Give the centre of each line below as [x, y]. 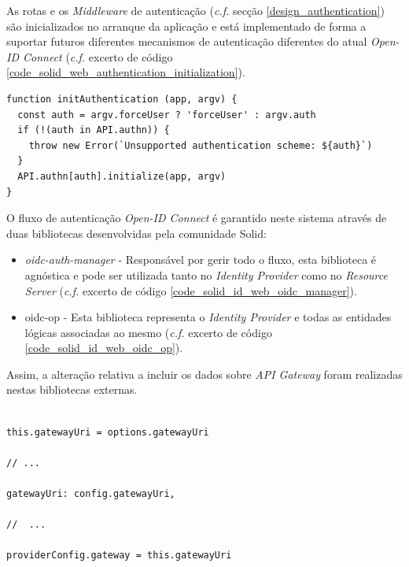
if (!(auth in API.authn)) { [94, 130]
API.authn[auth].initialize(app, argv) [122, 176]
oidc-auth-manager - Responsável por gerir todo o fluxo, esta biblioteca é [201, 259]
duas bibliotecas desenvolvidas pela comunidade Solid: [136, 233]
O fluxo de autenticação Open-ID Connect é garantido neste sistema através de [197, 218]
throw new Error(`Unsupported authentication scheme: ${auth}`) [201, 145]
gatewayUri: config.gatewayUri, [91, 494]
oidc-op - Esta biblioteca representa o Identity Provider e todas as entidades [208, 317]
